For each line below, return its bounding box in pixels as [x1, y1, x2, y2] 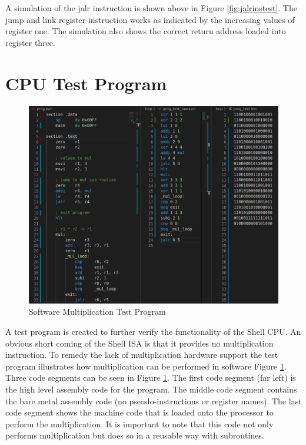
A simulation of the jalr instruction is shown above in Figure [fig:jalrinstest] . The [5, 2, 297, 14]
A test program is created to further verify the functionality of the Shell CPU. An [5, 325, 301, 338]
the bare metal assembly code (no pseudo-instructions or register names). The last [5, 394, 302, 407]
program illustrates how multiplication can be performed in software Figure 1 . [5, 360, 287, 372]
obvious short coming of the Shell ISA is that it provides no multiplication [5, 337, 274, 349]
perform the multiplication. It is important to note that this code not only [5, 417, 274, 430]
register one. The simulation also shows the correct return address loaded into [5, 25, 286, 37]
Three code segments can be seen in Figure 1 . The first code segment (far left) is [5, 371, 296, 384]
